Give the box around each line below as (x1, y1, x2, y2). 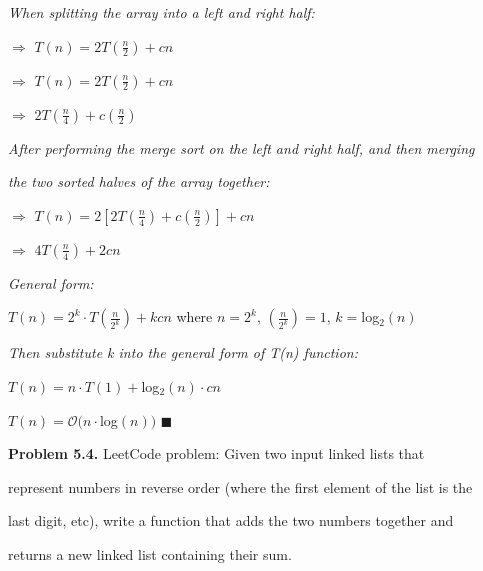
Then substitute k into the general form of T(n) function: (8, 342, 358, 363)
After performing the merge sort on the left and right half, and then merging (8, 137, 475, 158)
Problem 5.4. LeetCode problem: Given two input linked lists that (8, 443, 425, 464)
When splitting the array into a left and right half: (8, 2, 315, 22)
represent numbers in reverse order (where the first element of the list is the (8, 476, 473, 497)
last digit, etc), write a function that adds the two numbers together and (8, 510, 454, 531)
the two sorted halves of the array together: (8, 171, 270, 192)
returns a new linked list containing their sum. (8, 543, 292, 564)
